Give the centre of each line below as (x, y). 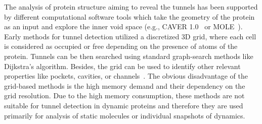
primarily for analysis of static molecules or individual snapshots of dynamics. (125, 115)
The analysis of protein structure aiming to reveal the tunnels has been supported (131, 7)
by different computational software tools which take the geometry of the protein (129, 16)
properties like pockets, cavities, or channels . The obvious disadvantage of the (126, 76)
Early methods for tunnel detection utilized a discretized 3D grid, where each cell (130, 36)
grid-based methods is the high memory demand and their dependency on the (125, 85)
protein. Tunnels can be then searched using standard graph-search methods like (129, 56)
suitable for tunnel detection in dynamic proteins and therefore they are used (124, 105)
